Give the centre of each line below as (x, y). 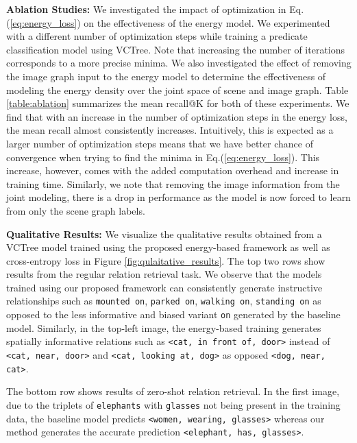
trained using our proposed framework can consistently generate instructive (164, 287)
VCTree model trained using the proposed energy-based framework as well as (168, 247)
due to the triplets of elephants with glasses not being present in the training (173, 404)
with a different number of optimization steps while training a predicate (157, 36)
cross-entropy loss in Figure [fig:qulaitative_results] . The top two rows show (166, 260)
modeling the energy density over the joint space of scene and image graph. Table (177, 89)
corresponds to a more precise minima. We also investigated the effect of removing (179, 63)
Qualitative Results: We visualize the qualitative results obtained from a (164, 234)
